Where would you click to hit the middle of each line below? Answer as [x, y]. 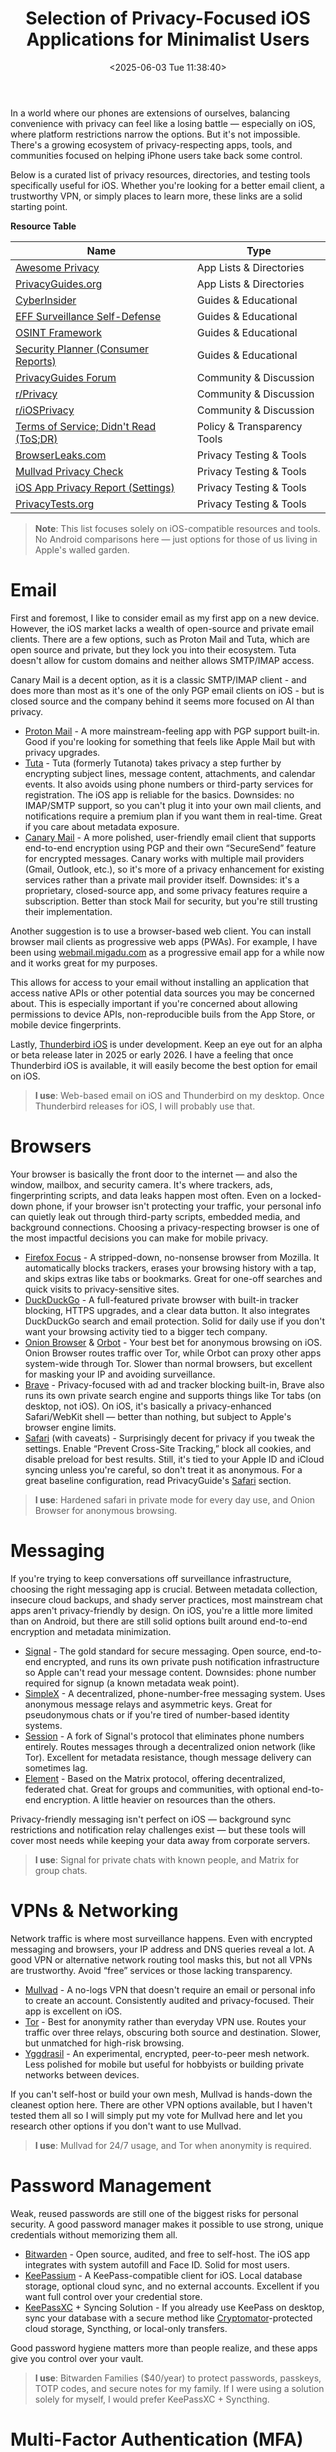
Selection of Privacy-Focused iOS [168, 18]
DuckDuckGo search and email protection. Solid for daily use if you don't [174, 1321]
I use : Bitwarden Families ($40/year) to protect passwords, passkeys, [178, 2378]
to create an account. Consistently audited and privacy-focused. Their [169, 2000]
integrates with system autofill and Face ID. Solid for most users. [157, 2264]
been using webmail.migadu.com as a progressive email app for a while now [167, 952]
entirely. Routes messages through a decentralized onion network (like [170, 1746]
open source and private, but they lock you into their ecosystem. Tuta [153, 649]
